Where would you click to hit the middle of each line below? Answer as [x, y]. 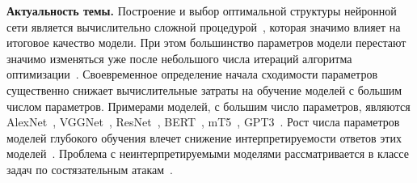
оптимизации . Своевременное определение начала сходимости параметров [192, 74]
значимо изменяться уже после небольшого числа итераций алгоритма [179, 58]
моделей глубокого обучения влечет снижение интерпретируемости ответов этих [204, 137]
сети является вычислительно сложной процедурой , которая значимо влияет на [204, 26]
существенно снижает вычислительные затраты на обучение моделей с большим [204, 89]
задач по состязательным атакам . [90, 169]
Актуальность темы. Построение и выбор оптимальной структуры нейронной [202, 11]
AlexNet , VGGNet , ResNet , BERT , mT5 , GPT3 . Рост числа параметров [203, 122]
